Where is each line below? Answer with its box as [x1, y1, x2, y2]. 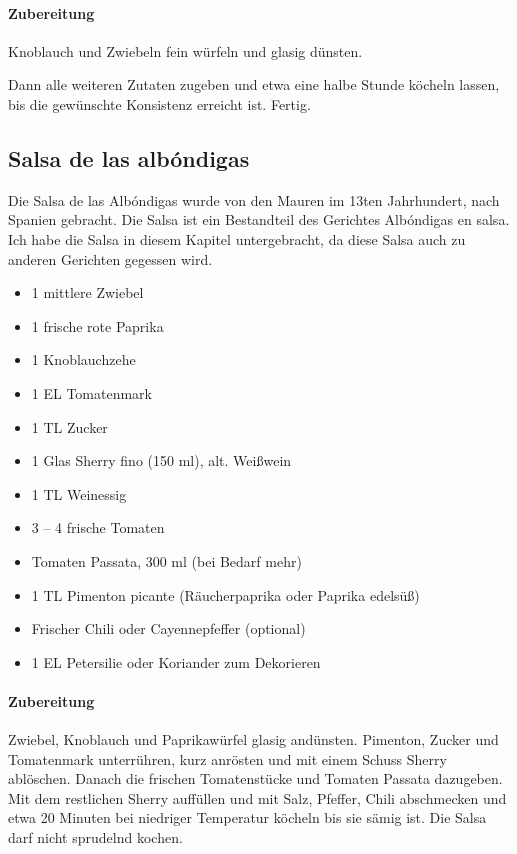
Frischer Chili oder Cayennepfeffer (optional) [31, 618, 306, 639]
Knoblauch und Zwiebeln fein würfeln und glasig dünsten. [8, 40, 363, 61]
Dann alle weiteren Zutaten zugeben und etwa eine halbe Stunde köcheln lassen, [8, 74, 500, 95]
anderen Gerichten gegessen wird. [8, 248, 213, 269]
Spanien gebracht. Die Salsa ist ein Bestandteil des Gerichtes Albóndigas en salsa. [8, 209, 510, 230]
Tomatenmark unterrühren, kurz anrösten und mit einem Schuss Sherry [8, 748, 447, 769]
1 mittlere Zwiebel [31, 282, 144, 303]
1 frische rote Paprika [31, 315, 164, 336]
